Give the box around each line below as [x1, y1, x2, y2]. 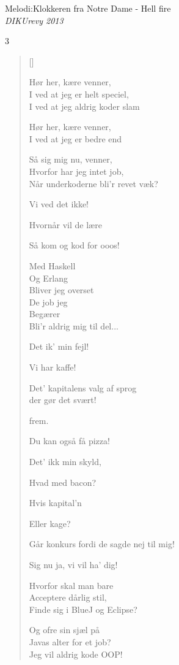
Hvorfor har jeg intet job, [29, 164, 124, 177]
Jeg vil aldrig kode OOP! [29, 647, 123, 660]
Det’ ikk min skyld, [29, 455, 101, 468]
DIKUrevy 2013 [5, 13, 64, 26]
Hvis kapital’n [29, 496, 82, 509]
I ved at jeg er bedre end [29, 132, 122, 145]
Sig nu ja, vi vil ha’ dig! [29, 558, 118, 571]
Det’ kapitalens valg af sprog [29, 381, 137, 394]
